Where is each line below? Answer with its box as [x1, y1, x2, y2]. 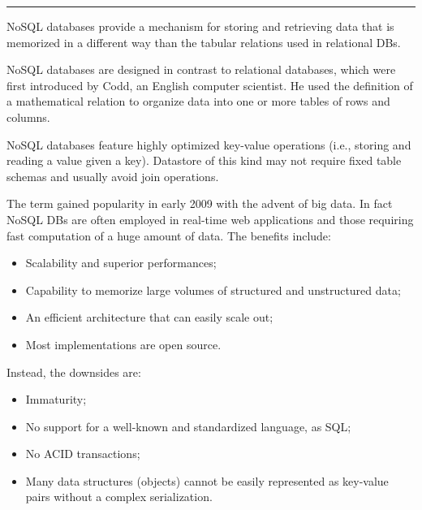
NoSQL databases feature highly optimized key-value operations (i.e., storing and [6, 136, 411, 153]
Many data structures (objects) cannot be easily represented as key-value [25, 472, 389, 489]
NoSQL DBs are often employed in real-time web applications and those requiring [6, 210, 414, 227]
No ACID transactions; [25, 445, 140, 462]
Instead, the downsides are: [6, 363, 141, 380]
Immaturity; [25, 391, 87, 408]
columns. [6, 108, 50, 125]
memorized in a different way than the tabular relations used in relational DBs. [6, 33, 401, 50]
